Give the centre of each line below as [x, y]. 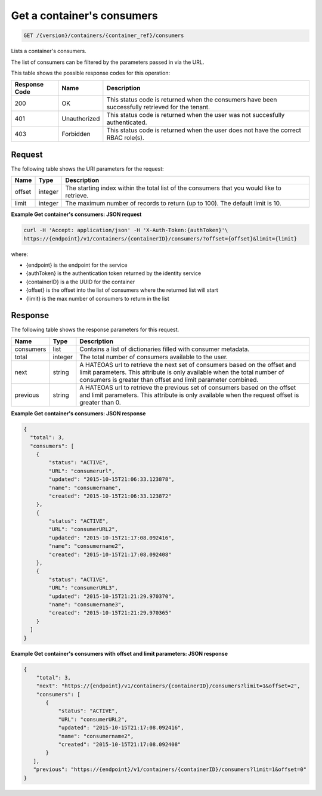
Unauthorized [81, 119]
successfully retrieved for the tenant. [158, 107]
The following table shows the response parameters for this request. [95, 330]
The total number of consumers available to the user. [154, 357]
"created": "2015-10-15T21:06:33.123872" [110, 496]
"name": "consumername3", [86, 605]
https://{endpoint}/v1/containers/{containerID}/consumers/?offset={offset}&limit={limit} [160, 238]
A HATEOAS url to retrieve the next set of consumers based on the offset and [188, 365]
